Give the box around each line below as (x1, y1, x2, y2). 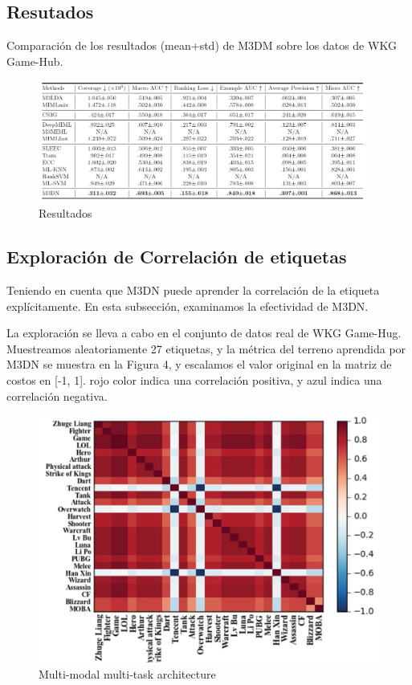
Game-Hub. (6, 52, 63, 69)
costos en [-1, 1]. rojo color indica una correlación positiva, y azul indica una (6, 371, 382, 388)
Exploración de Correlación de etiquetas (6, 244, 347, 269)
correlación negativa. (6, 387, 108, 404)
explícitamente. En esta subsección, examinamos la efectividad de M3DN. (6, 297, 369, 314)
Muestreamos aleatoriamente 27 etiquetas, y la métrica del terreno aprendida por (6, 340, 406, 357)
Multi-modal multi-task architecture (39, 666, 216, 683)
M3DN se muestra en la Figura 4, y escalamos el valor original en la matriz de (6, 356, 392, 373)
